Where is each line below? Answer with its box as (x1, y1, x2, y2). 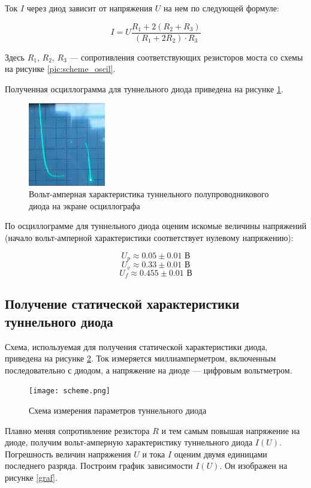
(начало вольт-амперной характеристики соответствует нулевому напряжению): (5, 231, 294, 244)
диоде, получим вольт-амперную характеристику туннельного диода (5, 436, 253, 448)
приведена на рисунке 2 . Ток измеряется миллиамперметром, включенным (5, 352, 276, 365)
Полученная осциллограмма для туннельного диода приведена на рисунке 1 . (5, 82, 283, 95)
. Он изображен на (219, 459, 288, 472)
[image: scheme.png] (29, 387, 111, 396)
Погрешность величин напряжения (5, 447, 131, 460)
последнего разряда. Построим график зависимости (5, 459, 193, 472)
